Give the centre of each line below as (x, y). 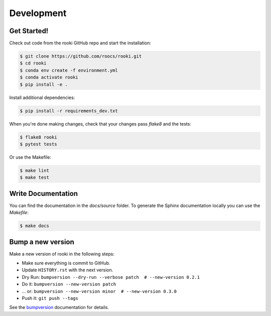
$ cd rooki (33, 63)
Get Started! (29, 31)
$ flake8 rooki (38, 137)
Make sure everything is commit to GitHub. (66, 263)
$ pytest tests (38, 144)
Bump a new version (42, 242)
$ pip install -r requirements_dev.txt (69, 111)
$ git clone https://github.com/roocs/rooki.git (81, 56)
